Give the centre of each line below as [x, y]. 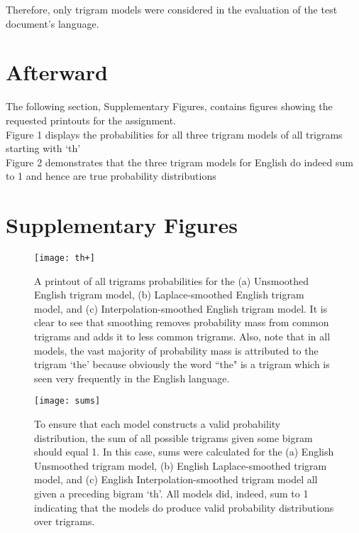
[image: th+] [65, 258]
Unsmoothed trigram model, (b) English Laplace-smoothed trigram [181, 465]
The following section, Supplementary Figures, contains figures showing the [169, 106]
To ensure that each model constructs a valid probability [158, 424]
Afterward [57, 72]
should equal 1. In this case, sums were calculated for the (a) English [184, 452]
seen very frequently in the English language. [132, 378]
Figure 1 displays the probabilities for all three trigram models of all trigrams [174, 134]
